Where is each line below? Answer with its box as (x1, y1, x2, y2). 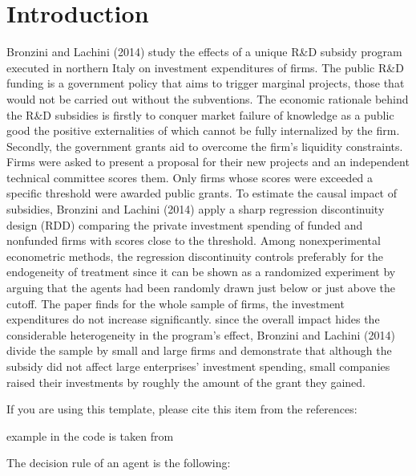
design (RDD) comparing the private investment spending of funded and (6, 216, 363, 233)
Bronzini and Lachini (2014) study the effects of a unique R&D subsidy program (6, 43, 402, 60)
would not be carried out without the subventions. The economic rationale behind (6, 90, 409, 107)
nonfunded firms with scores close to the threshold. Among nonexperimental (6, 232, 381, 249)
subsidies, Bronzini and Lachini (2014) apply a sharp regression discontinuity (6, 201, 385, 218)
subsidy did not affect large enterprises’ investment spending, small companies (6, 358, 390, 374)
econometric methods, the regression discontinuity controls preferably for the (6, 247, 384, 264)
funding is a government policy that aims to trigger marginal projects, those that (6, 75, 405, 92)
